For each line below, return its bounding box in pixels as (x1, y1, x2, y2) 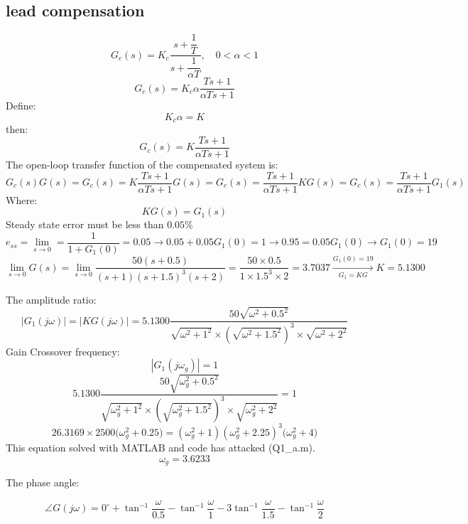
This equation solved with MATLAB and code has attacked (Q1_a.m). (6, 439, 315, 454)
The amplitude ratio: (6, 292, 97, 306)
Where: (6, 192, 37, 207)
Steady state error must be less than (6, 217, 164, 232)
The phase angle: (6, 474, 80, 489)
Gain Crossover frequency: (6, 343, 120, 358)
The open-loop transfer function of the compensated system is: (6, 156, 278, 171)
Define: (6, 98, 36, 113)
